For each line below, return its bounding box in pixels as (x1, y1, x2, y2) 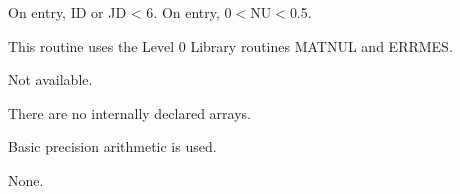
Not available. (8, 69, 93, 90)
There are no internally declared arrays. (8, 102, 251, 123)
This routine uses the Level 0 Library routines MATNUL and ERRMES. (8, 35, 453, 56)
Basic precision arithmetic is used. (8, 136, 217, 157)
